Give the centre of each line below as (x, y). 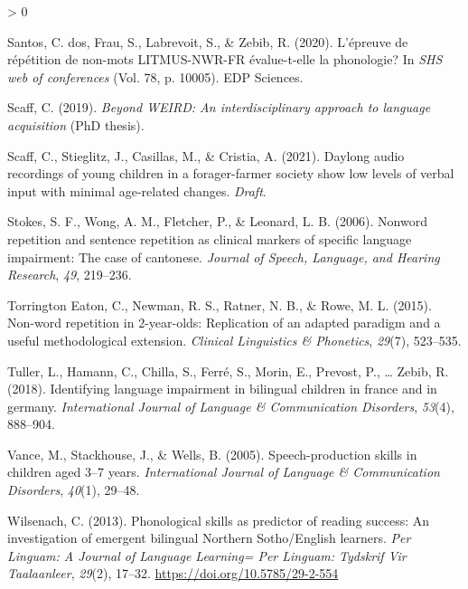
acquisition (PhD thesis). (76, 124)
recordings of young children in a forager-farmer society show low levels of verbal (231, 173)
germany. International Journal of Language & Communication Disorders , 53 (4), (231, 406)
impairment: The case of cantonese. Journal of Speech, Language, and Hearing (224, 256)
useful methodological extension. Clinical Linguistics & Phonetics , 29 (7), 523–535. (234, 340)
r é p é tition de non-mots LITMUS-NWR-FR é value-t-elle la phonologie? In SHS (225, 59)
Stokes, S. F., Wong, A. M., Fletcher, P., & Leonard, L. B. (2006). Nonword (217, 221)
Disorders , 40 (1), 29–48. (74, 490)
